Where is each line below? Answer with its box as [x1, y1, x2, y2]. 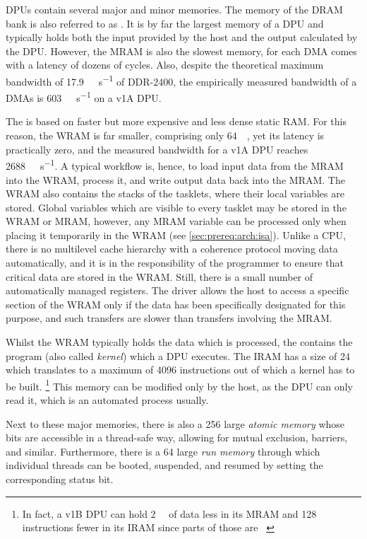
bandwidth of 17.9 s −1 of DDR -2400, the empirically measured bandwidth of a [6, 71, 357, 88]
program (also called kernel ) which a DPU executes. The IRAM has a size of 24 [6, 348, 350, 363]
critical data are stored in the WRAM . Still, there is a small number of [6, 269, 313, 284]
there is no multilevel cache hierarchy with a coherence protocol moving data [6, 241, 338, 256]
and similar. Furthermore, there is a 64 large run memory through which [6, 444, 320, 458]
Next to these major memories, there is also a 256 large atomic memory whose [6, 416, 345, 431]
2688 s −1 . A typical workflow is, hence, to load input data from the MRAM [6, 156, 344, 173]
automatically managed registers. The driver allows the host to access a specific [6, 283, 349, 298]
